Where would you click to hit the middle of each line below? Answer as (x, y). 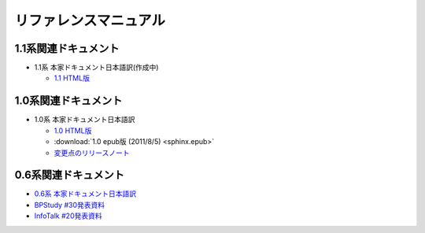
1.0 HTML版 (73, 131)
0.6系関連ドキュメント (70, 175)
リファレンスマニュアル (90, 20)
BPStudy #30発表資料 (70, 205)
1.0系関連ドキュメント (68, 101)
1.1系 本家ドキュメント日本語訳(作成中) (96, 68)
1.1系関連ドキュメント (67, 48)
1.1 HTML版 (72, 78)
